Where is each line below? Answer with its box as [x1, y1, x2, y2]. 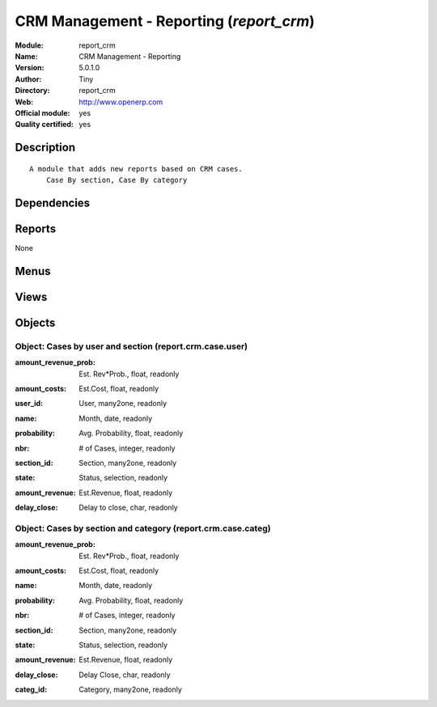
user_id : [15, 399, 44, 409]
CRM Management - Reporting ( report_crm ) [15, 12, 316, 30]
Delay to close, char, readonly [78, 502, 178, 513]
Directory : [15, 86, 50, 95]
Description [15, 141, 76, 155]
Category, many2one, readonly [78, 684, 182, 695]
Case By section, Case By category [45, 176, 188, 185]
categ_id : [15, 684, 48, 695]
